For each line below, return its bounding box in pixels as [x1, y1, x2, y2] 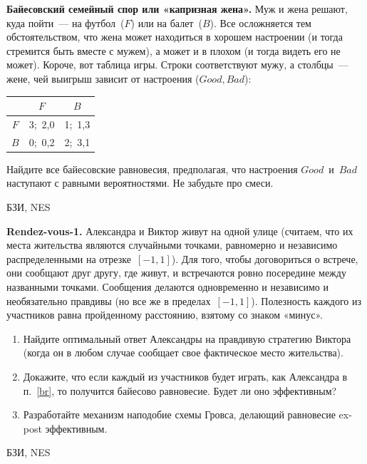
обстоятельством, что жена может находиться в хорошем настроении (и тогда [6, 29, 343, 44]
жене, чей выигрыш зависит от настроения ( [6, 71, 200, 86]
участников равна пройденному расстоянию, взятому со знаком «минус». [6, 307, 324, 322]
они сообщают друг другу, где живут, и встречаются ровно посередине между [6, 265, 346, 280]
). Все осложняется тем [210, 15, 311, 30]
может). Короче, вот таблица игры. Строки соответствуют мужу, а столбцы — [6, 57, 348, 72]
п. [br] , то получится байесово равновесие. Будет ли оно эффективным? [23, 383, 337, 398]
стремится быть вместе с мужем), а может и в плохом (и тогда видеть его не [6, 43, 341, 58]
